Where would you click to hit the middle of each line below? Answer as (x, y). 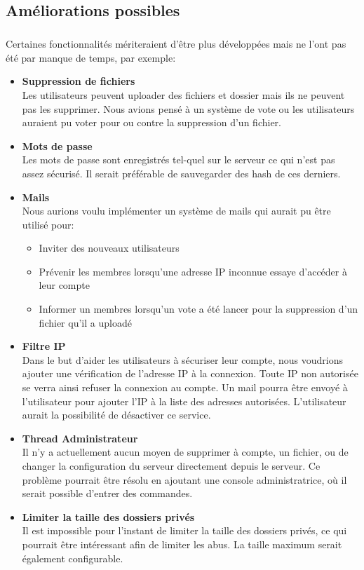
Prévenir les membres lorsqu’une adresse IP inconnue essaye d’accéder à (193, 271)
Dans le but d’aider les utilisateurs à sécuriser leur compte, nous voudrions (183, 359)
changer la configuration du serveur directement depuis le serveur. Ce (171, 466)
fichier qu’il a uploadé (85, 322)
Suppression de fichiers (79, 81)
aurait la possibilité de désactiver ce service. (116, 415)
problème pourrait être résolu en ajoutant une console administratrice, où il (184, 479)
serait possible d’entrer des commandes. (107, 493)
